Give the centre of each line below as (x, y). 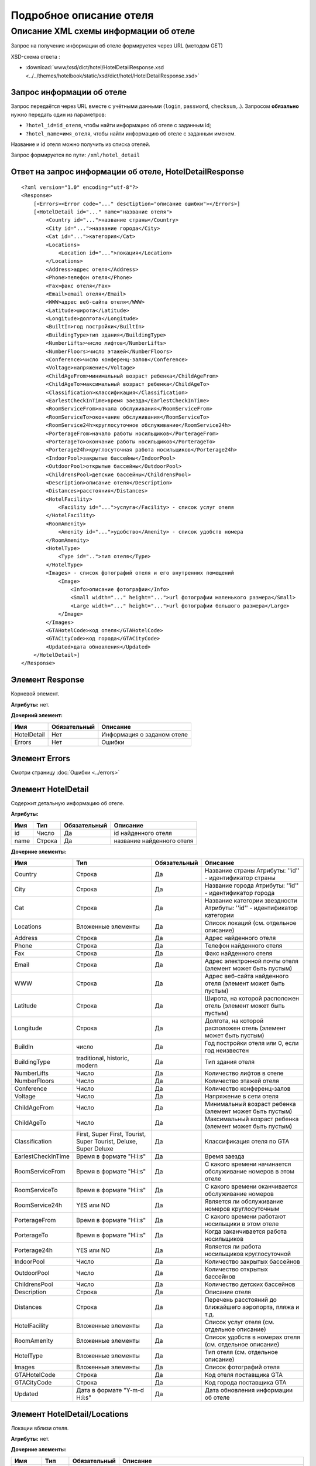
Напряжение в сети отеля (242, 1097)
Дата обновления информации (248, 1390)
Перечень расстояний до (241, 1300)
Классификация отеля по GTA (247, 1142)
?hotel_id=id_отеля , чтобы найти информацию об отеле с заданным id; (118, 125)
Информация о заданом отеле (145, 734)
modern (87, 1065)
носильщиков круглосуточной (248, 1254)
